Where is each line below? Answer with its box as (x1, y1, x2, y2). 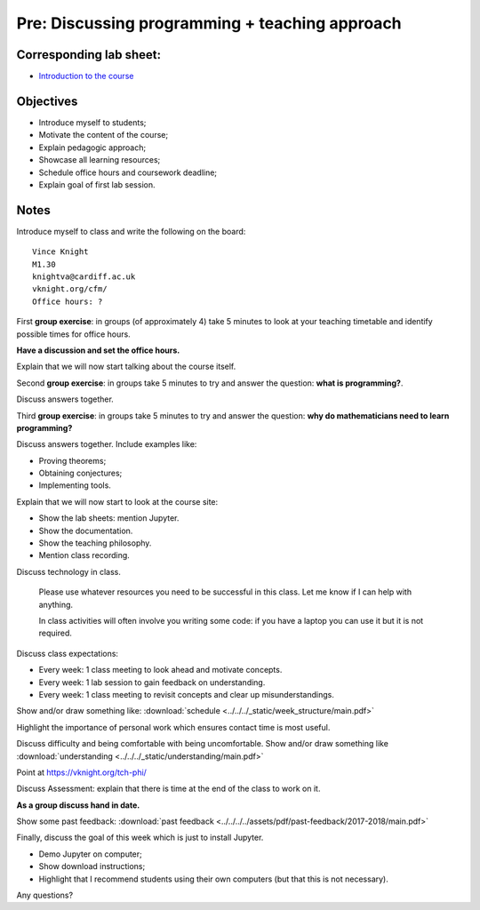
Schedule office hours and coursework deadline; (38, 167, 218, 178)
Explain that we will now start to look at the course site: (16, 496, 219, 507)
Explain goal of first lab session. (38, 179, 156, 190)
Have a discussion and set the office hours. (16, 345, 180, 355)
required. (38, 627, 73, 639)
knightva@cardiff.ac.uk (32, 272, 136, 282)
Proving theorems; (38, 455, 107, 466)
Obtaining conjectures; (38, 467, 123, 479)
